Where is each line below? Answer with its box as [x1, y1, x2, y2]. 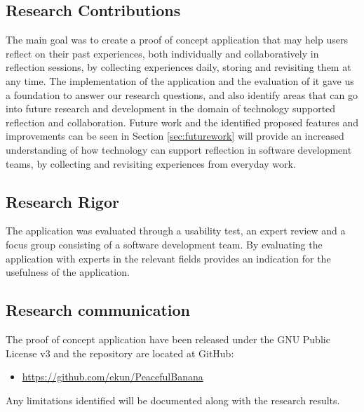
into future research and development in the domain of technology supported [6, 101, 336, 116]
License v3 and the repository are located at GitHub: [6, 345, 234, 360]
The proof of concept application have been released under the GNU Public [6, 331, 330, 346]
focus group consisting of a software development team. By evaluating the [6, 237, 323, 251]
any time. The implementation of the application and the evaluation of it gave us [6, 73, 354, 88]
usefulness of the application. [6, 265, 130, 279]
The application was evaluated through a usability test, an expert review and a [6, 223, 346, 238]
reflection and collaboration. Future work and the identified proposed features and [6, 114, 359, 129]
